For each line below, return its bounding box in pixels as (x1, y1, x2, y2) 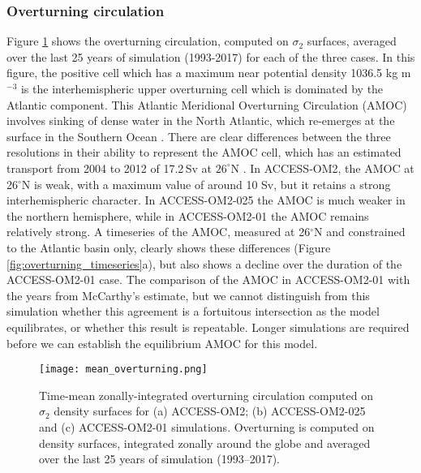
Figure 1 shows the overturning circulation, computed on (6, 32, 289, 49)
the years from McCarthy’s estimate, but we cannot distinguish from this (6, 286, 370, 303)
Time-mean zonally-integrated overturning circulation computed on (39, 386, 374, 403)
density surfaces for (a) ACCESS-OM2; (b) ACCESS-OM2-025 (54, 402, 366, 419)
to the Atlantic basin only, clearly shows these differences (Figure (6, 239, 331, 256)
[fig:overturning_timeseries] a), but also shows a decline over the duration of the (6, 255, 402, 272)
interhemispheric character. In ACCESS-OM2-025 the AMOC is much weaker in (6, 191, 406, 209)
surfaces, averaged (307, 32, 397, 49)
